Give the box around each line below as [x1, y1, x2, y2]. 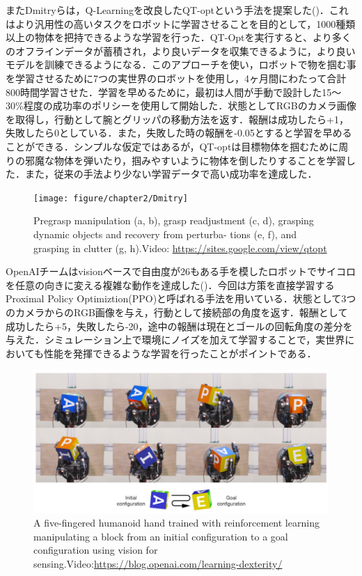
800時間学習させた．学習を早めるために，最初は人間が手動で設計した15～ [6, 84, 342, 99]
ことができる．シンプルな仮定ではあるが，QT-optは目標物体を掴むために [6, 139, 339, 153]
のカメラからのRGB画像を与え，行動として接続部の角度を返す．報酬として [6, 304, 348, 319]
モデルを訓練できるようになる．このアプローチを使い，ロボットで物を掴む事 [6, 57, 356, 72]
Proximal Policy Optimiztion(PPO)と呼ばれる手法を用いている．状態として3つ [6, 291, 356, 306]
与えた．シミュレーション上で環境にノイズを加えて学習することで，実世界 [6, 332, 345, 347]
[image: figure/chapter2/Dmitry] [33, 193, 188, 203]
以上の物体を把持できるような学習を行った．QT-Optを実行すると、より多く [6, 30, 352, 45]
